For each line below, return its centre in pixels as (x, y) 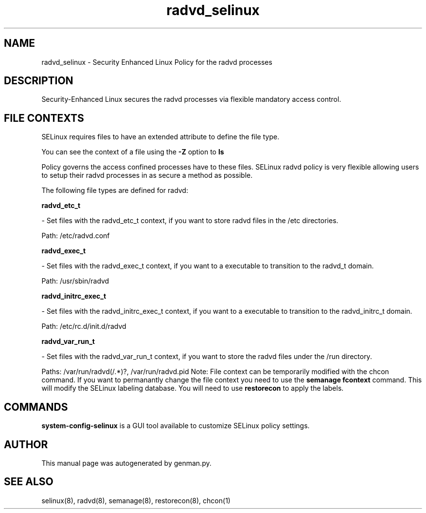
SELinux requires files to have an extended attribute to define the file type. (160, 137)
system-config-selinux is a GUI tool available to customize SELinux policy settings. (176, 426)
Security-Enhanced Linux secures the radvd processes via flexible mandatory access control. (191, 99)
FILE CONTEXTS (44, 118)
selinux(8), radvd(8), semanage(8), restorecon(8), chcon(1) (136, 500)
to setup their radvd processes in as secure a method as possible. (147, 175)
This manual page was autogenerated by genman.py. (126, 463)
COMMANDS (36, 407)
